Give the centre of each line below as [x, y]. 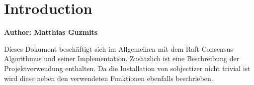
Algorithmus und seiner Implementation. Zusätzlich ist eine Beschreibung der [122, 58]
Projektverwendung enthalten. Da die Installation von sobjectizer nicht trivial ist [127, 68]
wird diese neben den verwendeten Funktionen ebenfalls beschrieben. [109, 78]
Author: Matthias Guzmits [51, 32]
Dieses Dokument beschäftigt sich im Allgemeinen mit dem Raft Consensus [119, 48]
